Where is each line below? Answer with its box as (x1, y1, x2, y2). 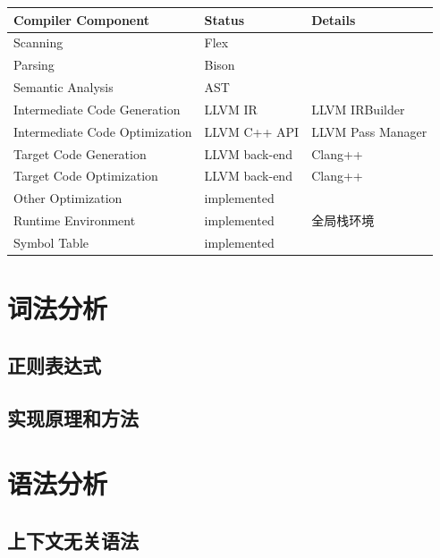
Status (204, 10, 245, 29)
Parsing (13, 55, 55, 74)
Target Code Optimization (13, 166, 158, 185)
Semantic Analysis (13, 78, 114, 97)
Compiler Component (13, 10, 149, 29)
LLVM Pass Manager (311, 122, 427, 140)
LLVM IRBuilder (311, 99, 405, 118)
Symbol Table (13, 232, 89, 251)
